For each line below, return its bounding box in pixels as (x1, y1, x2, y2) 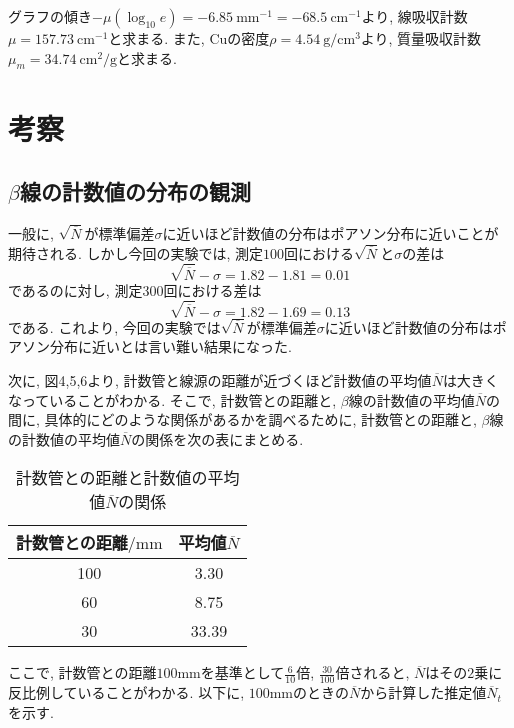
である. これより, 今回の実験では (8, 316, 221, 337)
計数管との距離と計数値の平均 (15, 466, 240, 490)
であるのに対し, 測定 (8, 279, 143, 300)
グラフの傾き (8, 6, 92, 26)
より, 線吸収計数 (361, 6, 468, 26)
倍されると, (335, 662, 410, 683)
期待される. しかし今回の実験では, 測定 (8, 242, 264, 263)
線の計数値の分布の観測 (19, 176, 251, 207)
